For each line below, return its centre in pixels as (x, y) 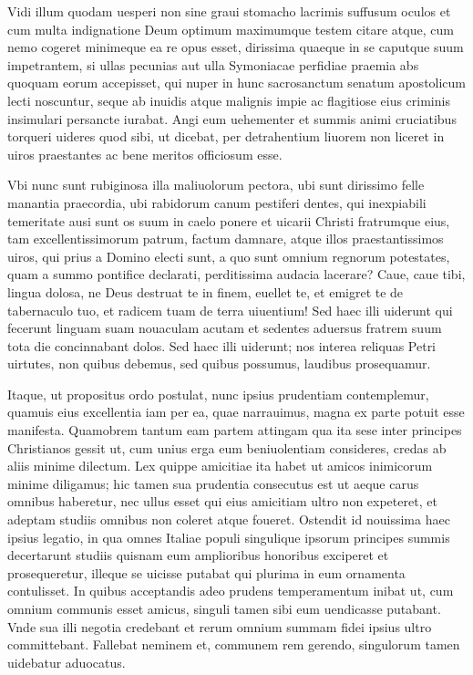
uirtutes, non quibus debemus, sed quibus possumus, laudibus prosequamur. (219, 363)
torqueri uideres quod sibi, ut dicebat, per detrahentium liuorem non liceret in (226, 136)
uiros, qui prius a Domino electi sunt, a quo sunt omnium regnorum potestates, (229, 256)
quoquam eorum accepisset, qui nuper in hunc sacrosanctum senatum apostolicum (237, 83)
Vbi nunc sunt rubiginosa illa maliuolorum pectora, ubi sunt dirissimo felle (216, 185)
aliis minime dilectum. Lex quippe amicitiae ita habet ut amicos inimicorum (220, 466)
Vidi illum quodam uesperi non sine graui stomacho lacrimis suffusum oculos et (229, 11)
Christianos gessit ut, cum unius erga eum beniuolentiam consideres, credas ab (227, 447)
